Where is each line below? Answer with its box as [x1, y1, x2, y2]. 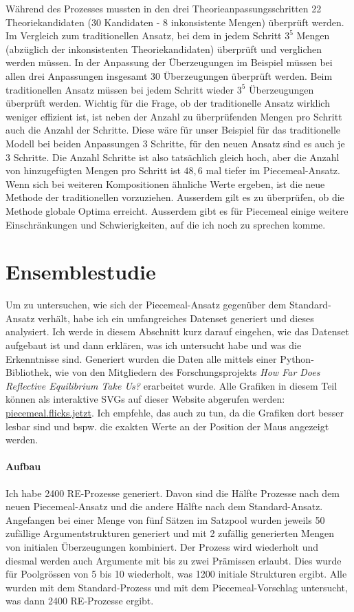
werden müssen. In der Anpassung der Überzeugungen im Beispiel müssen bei [5, 55, 333, 70]
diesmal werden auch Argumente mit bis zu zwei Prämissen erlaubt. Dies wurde [5, 553, 342, 567]
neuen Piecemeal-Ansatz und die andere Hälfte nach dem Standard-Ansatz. [5, 499, 323, 514]
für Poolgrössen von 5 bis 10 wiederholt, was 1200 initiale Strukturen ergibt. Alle [5, 567, 347, 581]
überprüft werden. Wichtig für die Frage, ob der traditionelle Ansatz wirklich [5, 96, 330, 110]
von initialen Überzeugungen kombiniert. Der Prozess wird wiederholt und [5, 539, 319, 553]
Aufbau [5, 459, 41, 474]
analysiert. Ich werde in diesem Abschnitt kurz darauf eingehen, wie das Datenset [5, 324, 349, 339]
